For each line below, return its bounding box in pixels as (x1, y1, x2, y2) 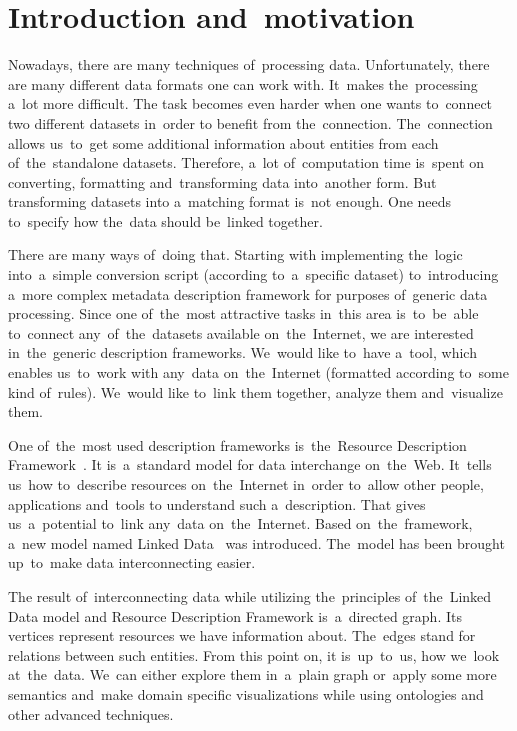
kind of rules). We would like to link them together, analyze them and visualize (8, 381, 503, 402)
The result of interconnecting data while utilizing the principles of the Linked (8, 585, 492, 606)
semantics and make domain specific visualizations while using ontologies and (8, 683, 484, 704)
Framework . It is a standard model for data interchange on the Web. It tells (8, 454, 492, 475)
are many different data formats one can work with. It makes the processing (8, 73, 478, 94)
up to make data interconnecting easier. (8, 552, 256, 573)
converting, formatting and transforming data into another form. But (8, 171, 437, 192)
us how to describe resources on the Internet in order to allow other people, (8, 474, 484, 494)
